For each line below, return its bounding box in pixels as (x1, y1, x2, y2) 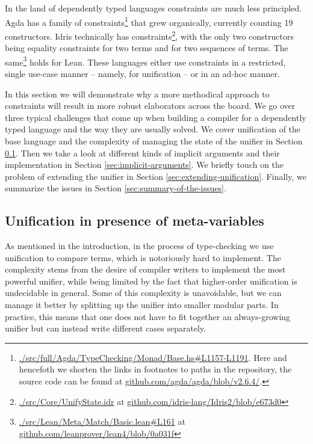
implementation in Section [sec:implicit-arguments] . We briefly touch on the (5, 158, 284, 171)
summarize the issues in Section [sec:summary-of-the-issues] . (5, 182, 226, 194)
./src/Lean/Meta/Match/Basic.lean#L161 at (19, 415, 185, 428)
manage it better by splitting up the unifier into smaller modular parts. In (5, 298, 279, 311)
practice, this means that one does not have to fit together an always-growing (5, 310, 291, 322)
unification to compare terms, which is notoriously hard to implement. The (5, 251, 281, 264)
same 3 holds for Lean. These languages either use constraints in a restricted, (5, 54, 286, 68)
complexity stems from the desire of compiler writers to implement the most (5, 263, 286, 276)
